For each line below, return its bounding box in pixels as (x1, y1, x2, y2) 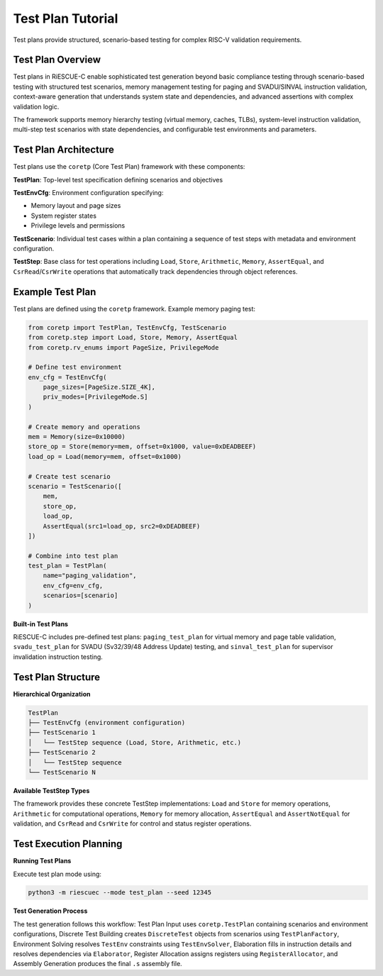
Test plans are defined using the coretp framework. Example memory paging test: (13, 304, 255, 313)
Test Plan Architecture (13, 144, 115, 156)
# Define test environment (28, 363, 122, 372)
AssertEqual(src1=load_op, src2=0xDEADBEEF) (43, 522, 201, 530)
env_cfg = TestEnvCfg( (28, 373, 107, 381)
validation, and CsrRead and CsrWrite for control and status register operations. (13, 819, 252, 828)
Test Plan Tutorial (13, 11, 118, 26)
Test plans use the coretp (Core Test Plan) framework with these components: (13, 162, 245, 171)
